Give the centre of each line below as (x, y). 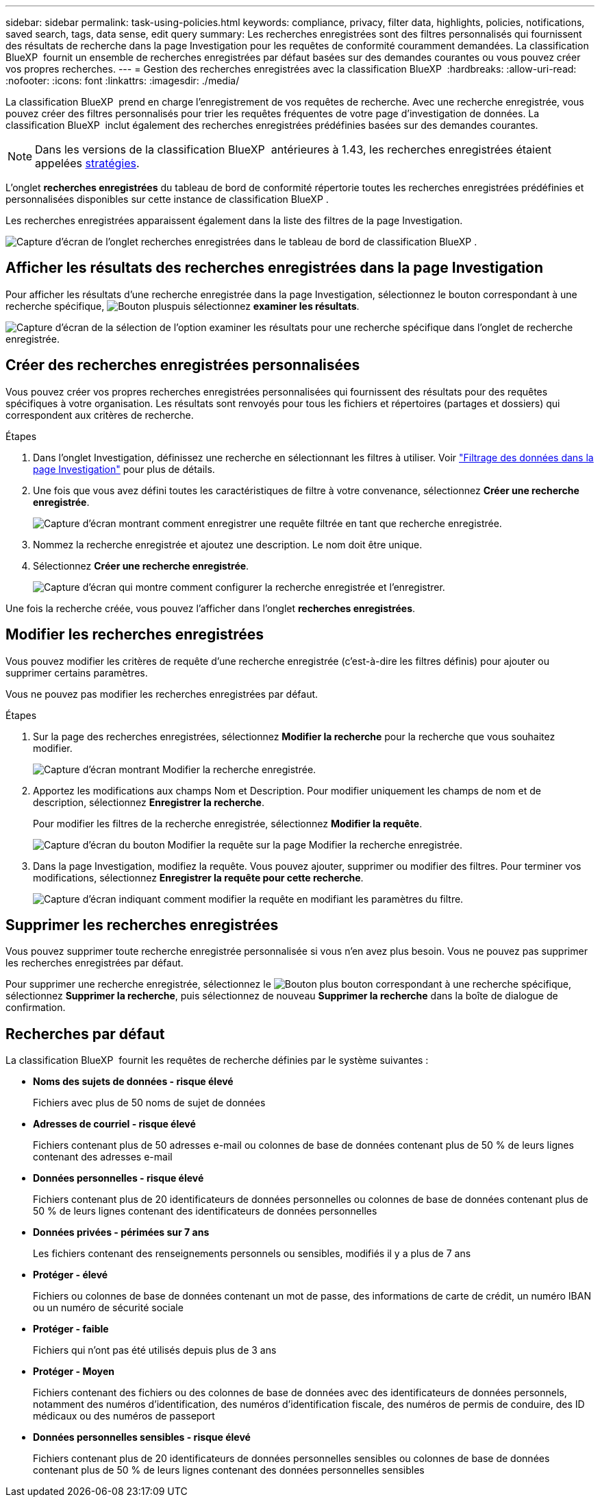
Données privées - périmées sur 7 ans (121, 1232)
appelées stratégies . (87, 163)
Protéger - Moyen (74, 1372)
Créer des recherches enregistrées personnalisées (183, 365)
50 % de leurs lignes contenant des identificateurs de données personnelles (205, 1211)
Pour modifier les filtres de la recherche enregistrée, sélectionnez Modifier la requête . (228, 823)
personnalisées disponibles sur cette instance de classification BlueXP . (167, 199)
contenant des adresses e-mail (103, 1157)
